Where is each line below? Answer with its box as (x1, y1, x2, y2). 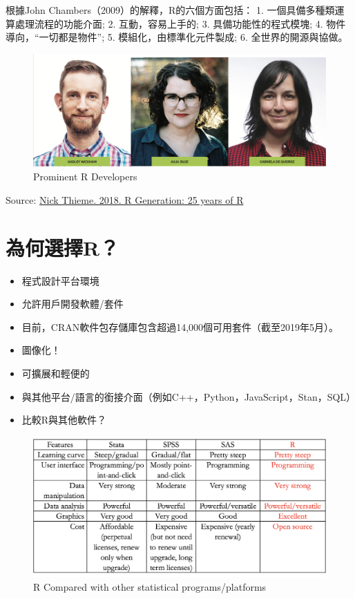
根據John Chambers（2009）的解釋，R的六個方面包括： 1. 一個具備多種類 (6, 3, 335, 17)
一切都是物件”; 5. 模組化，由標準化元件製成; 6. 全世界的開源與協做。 (39, 30, 348, 44)
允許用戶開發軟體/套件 (21, 296, 124, 311)
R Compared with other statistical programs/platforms (33, 579, 267, 593)
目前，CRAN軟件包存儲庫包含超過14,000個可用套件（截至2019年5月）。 (21, 319, 339, 334)
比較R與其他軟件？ (21, 412, 107, 427)
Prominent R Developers (33, 169, 137, 184)
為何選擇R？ (6, 233, 119, 261)
